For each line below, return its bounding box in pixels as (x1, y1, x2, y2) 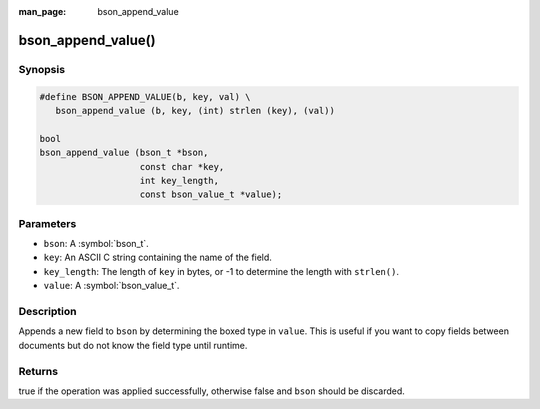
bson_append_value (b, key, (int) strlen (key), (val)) (55, 105, 335, 116)
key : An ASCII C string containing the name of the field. (43, 251, 272, 264)
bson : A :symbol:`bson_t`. (43, 238, 149, 250)
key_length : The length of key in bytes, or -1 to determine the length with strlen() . (43, 265, 400, 277)
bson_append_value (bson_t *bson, (39, 147, 209, 159)
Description (18, 304, 77, 318)
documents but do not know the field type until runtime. (18, 339, 248, 351)
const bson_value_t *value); (139, 189, 283, 200)
